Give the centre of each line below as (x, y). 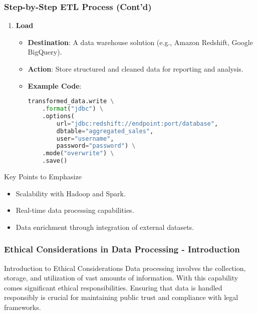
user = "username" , (85, 138)
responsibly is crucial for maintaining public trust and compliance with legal (121, 297)
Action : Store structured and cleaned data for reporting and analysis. (136, 69)
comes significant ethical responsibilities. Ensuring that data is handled (113, 287)
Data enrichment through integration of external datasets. (105, 227)
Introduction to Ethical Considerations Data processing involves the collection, (125, 268)
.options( (58, 116)
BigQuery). (45, 52)
